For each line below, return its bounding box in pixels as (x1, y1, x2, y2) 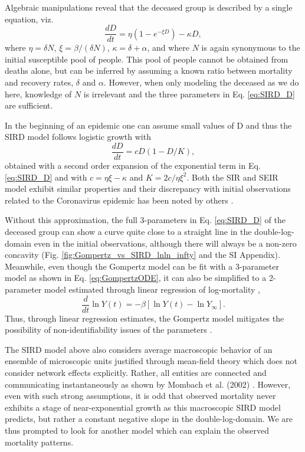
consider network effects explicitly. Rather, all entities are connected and (5, 366, 267, 379)
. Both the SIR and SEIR (186, 171, 278, 183)
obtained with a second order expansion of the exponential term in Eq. (5, 159, 261, 172)
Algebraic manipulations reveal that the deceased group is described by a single (5, 1, 293, 13)
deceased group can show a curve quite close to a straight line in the (5, 225, 252, 238)
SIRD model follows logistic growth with (5, 130, 151, 143)
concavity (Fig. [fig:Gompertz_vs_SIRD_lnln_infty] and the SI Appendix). (5, 248, 280, 261)
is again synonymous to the (201, 41, 300, 54)
